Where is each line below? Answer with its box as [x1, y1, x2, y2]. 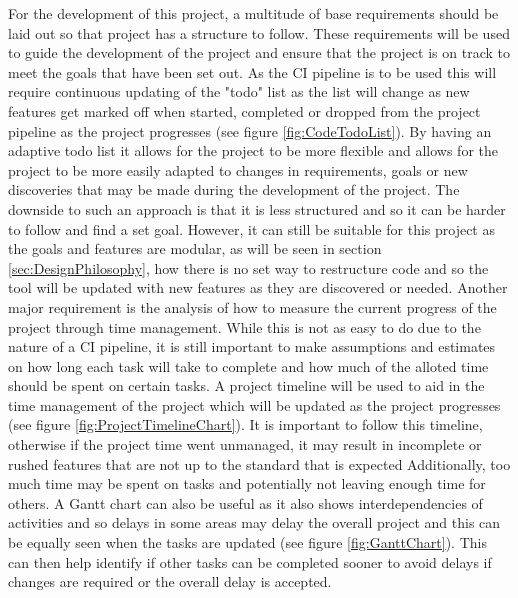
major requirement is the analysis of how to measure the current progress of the [8, 296, 497, 317]
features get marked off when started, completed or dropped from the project [8, 100, 481, 121]
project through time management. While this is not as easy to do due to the [8, 316, 481, 337]
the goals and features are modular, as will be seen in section [8, 238, 382, 259]
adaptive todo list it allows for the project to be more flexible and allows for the [8, 140, 498, 161]
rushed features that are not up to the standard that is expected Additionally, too [8, 453, 511, 474]
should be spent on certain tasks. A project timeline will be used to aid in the [8, 375, 485, 396]
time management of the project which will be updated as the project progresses [8, 394, 501, 415]
